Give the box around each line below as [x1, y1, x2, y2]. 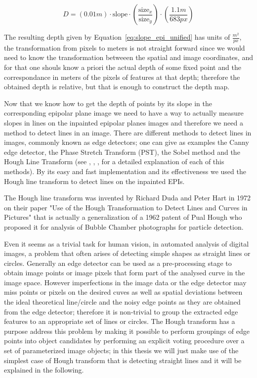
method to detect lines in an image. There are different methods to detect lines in [4, 127, 252, 137]
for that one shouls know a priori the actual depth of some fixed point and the [4, 62, 241, 72]
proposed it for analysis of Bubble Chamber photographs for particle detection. [4, 221, 244, 232]
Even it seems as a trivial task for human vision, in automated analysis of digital [4, 238, 249, 249]
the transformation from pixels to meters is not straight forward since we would [4, 42, 245, 53]
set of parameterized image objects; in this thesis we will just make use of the [4, 345, 239, 356]
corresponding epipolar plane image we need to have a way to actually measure [4, 108, 244, 118]
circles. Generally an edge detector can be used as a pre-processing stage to [4, 257, 232, 268]
